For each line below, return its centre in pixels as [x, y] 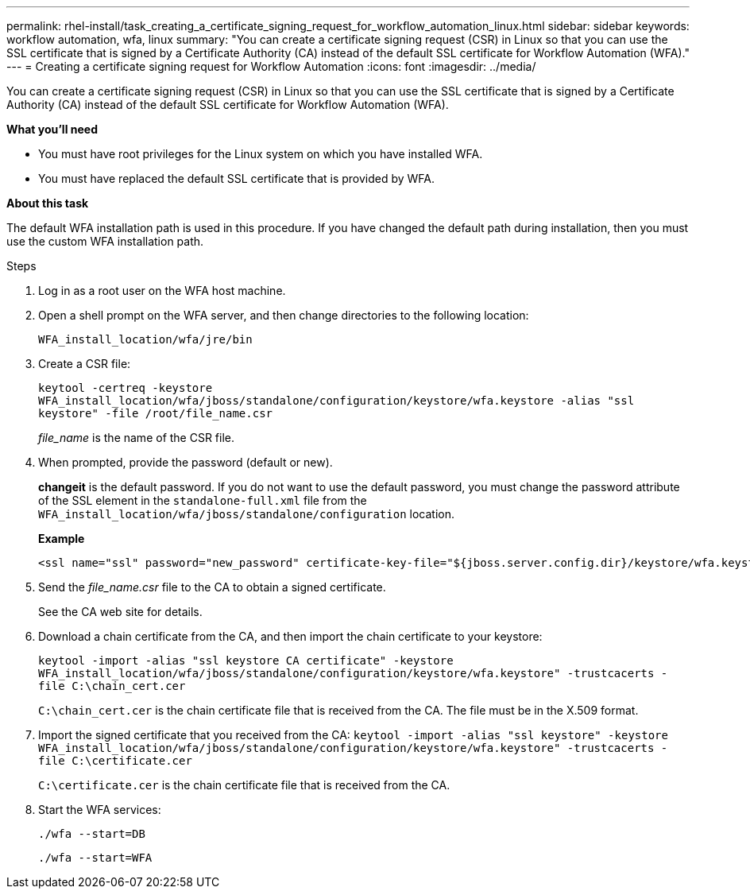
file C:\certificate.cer [115, 761]
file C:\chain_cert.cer [112, 686]
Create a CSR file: [85, 364]
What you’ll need [52, 129]
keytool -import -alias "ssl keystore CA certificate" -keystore [246, 661]
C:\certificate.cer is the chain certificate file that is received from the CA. [244, 785]
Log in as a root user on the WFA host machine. [162, 291]
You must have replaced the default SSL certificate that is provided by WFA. [237, 178]
